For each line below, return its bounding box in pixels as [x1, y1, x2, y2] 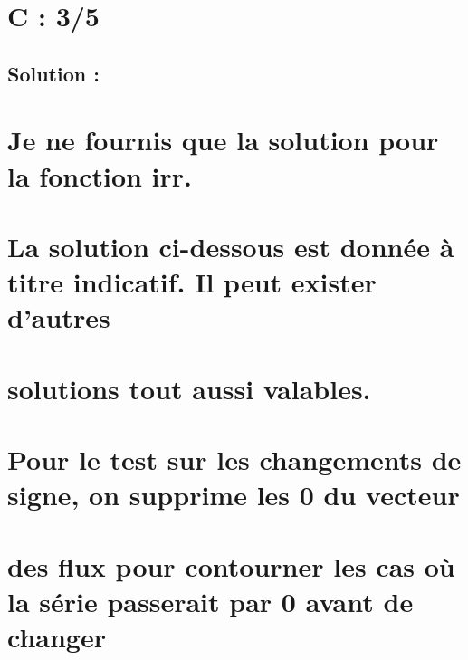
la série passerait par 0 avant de [7, 582, 414, 619]
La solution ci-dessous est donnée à [7, 227, 454, 264]
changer [7, 617, 106, 655]
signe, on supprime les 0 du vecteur [7, 476, 460, 513]
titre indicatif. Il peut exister [7, 263, 377, 301]
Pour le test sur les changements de [7, 441, 462, 478]
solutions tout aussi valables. [7, 369, 371, 407]
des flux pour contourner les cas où [7, 547, 455, 584]
